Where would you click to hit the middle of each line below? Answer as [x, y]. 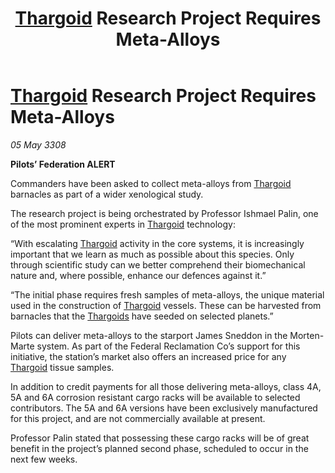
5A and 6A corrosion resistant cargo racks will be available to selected [155, 397]
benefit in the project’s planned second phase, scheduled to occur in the [159, 448]
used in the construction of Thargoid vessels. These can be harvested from [166, 305]
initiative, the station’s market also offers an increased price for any [148, 356]
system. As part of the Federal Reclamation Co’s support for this [168, 346]
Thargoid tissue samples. [62, 367]
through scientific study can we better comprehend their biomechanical [158, 264]
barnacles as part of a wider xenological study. [107, 194]
